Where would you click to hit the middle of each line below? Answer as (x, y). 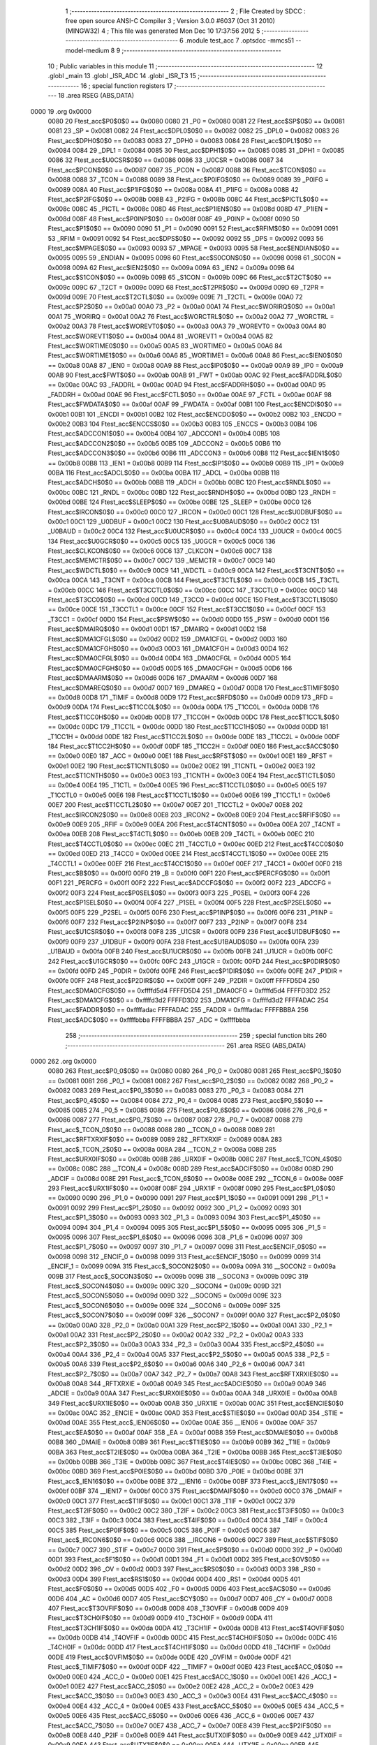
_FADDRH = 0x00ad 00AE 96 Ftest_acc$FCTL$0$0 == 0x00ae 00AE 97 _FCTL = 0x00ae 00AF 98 (190, 394)
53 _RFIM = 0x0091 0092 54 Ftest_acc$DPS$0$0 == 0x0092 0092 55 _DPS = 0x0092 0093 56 (186, 238)
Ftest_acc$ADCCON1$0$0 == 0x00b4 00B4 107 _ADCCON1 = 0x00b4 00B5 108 (164, 433)
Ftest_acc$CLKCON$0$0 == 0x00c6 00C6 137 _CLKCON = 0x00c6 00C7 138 (160, 551)
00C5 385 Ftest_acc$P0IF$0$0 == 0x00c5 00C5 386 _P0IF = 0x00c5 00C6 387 (164, 1530)
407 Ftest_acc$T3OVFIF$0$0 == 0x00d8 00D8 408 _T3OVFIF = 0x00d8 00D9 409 (168, 1608)
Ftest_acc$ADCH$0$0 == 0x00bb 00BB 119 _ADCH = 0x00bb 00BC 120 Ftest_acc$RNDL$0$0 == (190, 482)
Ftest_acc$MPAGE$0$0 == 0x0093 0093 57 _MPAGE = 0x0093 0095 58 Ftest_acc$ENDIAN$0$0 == (194, 248)
